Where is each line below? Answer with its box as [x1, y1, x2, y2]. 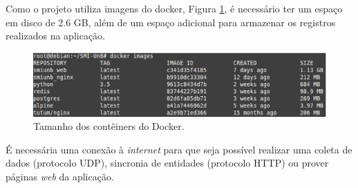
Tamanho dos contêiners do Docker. [33, 119, 185, 133]
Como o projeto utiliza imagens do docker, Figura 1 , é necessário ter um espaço [6, 1, 343, 15]
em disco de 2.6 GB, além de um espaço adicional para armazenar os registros [6, 15, 336, 29]
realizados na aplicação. [6, 28, 106, 43]
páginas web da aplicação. [6, 169, 114, 183]
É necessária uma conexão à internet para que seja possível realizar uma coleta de [6, 142, 352, 156]
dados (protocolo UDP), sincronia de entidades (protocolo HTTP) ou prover [6, 156, 329, 170]
